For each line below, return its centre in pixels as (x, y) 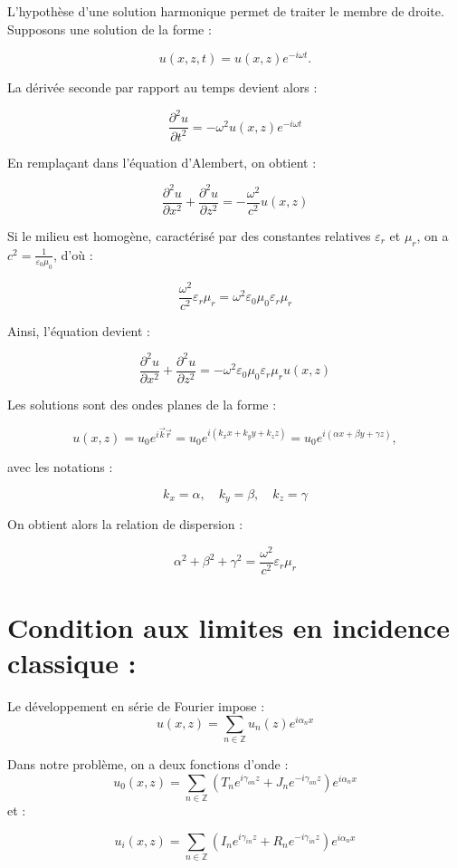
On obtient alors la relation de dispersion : (125, 524)
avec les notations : (60, 467)
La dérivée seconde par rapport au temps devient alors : (162, 87)
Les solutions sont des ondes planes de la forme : (142, 404)
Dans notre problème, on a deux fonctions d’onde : (148, 764)
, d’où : (73, 254)
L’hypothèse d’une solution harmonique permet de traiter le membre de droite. (226, 11)
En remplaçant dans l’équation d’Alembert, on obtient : (162, 162)
